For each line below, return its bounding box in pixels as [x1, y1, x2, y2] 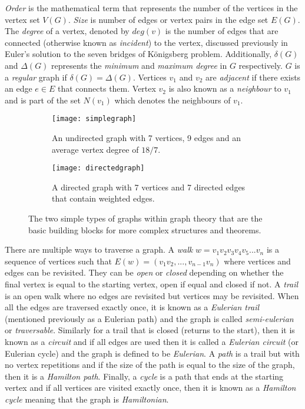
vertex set [5, 13, 40, 25]
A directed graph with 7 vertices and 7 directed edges [52, 180, 246, 193]
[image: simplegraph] [52, 115, 137, 123]
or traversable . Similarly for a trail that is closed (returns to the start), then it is [5, 324, 295, 336]
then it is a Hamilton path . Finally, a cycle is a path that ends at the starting [5, 370, 284, 382]
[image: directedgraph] [52, 164, 145, 173]
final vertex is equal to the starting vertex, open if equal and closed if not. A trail [5, 278, 299, 290]
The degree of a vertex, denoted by [5, 25, 130, 37]
